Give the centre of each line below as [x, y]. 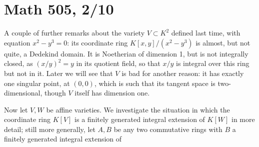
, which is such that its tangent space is [155, 83]
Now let [16, 109]
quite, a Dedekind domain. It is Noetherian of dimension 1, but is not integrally [126, 53]
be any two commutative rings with [168, 129]
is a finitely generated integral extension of [140, 119]
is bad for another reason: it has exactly [183, 73]
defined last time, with [206, 33]
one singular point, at [37, 83]
